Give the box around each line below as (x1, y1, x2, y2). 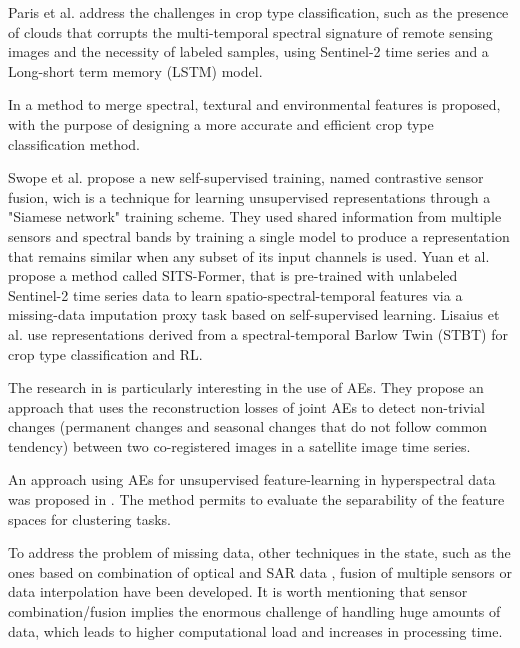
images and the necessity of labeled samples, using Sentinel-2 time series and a (8, 41, 489, 62)
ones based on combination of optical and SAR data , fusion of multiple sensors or (8, 561, 512, 582)
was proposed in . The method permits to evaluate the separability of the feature (8, 489, 505, 510)
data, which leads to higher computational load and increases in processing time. (8, 620, 503, 641)
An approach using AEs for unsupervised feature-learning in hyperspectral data (8, 469, 496, 490)
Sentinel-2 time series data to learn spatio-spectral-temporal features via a (8, 284, 463, 305)
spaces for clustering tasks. (8, 508, 172, 529)
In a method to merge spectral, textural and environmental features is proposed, (8, 94, 501, 115)
